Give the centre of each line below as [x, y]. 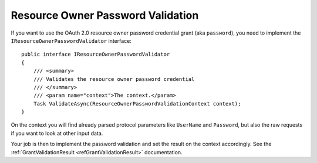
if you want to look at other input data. [57, 133]
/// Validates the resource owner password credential [114, 79]
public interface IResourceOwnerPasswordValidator [96, 55]
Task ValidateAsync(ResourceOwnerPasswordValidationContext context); [137, 103]
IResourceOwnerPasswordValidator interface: [71, 40]
